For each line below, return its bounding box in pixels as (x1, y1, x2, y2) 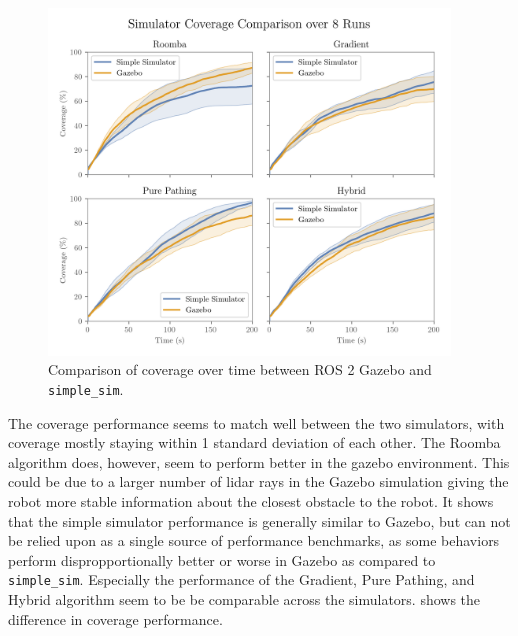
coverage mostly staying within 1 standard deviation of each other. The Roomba (8, 432, 501, 453)
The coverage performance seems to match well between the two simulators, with (8, 412, 505, 433)
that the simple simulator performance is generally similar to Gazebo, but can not (8, 510, 511, 531)
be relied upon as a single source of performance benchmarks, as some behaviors (8, 530, 500, 551)
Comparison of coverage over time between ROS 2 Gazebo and (48, 359, 432, 380)
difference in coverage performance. (8, 608, 223, 629)
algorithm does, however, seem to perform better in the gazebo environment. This (8, 451, 510, 472)
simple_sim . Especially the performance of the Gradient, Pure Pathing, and (8, 569, 475, 590)
